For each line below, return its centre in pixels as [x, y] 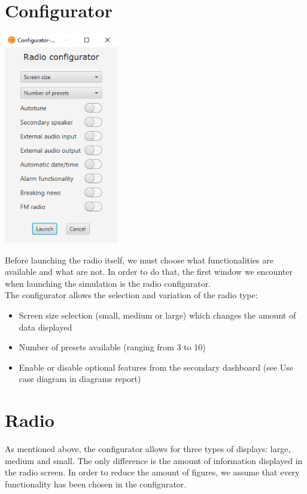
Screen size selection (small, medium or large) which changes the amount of [157, 315]
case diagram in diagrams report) [80, 379]
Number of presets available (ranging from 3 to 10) [112, 347]
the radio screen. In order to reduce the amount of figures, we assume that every [152, 472]
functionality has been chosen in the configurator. [96, 484]
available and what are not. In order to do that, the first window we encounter [149, 272]
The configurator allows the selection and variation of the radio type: [131, 295]
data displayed [45, 327]
